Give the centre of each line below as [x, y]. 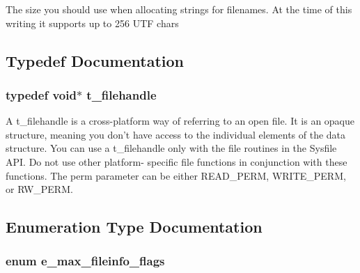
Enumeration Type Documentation [134, 227]
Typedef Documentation [95, 60]
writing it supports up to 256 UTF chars [92, 23]
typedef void [41, 94]
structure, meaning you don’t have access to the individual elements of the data [176, 134]
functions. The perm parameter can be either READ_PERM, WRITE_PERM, [176, 175]
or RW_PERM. [39, 189]
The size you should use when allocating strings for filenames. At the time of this [179, 9]
